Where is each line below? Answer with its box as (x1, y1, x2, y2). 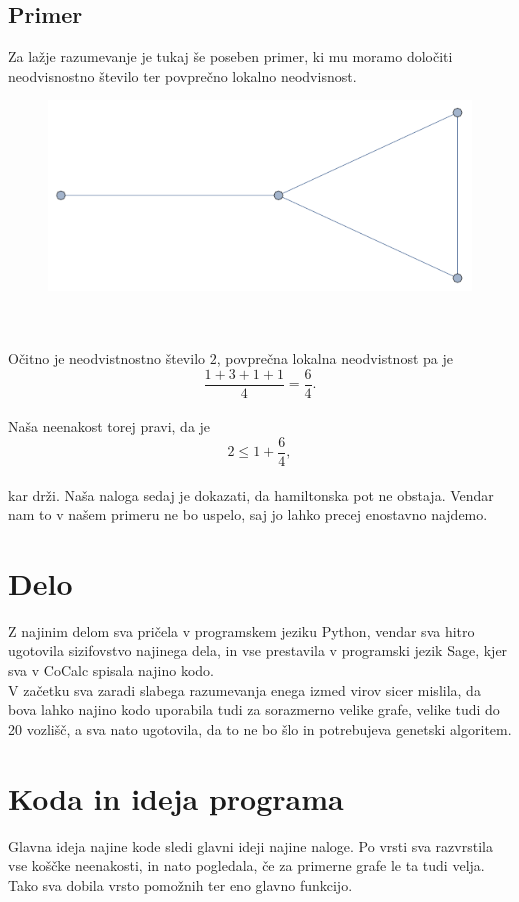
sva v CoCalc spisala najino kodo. (8, 660, 214, 681)
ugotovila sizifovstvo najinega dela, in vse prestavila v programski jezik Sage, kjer (8, 640, 508, 661)
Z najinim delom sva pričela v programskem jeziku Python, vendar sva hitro (8, 620, 475, 641)
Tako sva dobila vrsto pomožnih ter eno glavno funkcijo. (8, 874, 353, 895)
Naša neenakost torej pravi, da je (8, 416, 211, 437)
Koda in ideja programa (8, 777, 344, 818)
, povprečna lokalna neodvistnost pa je (216, 348, 453, 369)
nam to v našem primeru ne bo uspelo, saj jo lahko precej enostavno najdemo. (8, 504, 488, 525)
